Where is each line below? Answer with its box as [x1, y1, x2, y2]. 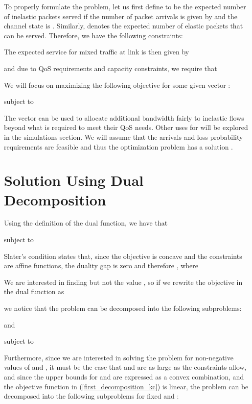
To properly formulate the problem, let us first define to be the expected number [4, 1, 246, 11]
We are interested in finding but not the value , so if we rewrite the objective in [4, 277, 243, 287]
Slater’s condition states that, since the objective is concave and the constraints [4, 251, 242, 261]
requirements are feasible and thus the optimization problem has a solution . [4, 141, 233, 151]
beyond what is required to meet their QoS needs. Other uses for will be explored [4, 122, 248, 132]
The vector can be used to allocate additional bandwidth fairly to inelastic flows [4, 112, 244, 123]
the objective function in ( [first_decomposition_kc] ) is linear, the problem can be [4, 381, 249, 391]
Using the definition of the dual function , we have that [4, 218, 168, 228]
